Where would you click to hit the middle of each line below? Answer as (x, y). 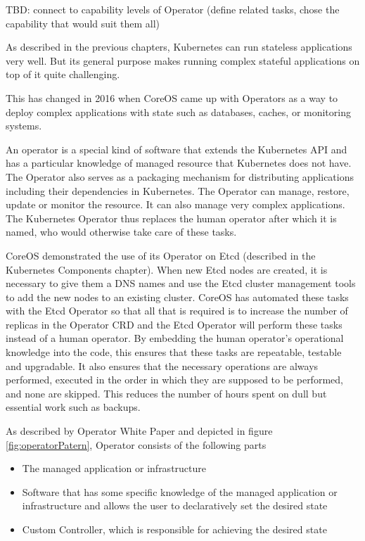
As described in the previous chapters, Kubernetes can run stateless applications (179, 47)
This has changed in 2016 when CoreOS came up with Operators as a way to (172, 97)
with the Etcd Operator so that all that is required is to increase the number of (177, 311)
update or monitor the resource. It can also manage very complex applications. (175, 204)
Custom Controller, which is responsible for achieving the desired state (174, 529)
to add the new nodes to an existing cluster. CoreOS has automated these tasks (177, 297)
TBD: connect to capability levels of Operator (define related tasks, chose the (173, 9)
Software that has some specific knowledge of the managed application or (180, 491)
